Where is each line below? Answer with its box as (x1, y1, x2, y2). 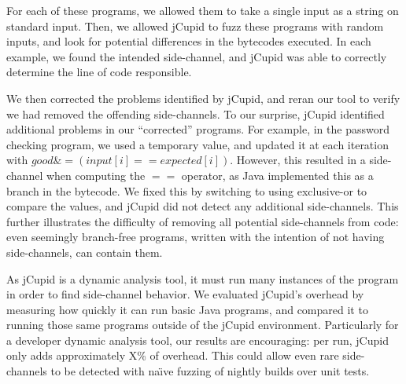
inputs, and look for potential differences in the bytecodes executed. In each (6, 33, 371, 49)
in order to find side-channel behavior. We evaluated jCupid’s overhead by (6, 286, 364, 302)
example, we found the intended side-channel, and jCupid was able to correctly (6, 48, 387, 64)
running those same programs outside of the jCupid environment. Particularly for (6, 316, 399, 333)
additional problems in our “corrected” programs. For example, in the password (6, 121, 389, 137)
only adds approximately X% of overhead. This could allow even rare (6, 347, 339, 364)
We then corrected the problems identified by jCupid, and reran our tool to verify (6, 90, 400, 106)
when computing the (46, 166, 146, 183)
